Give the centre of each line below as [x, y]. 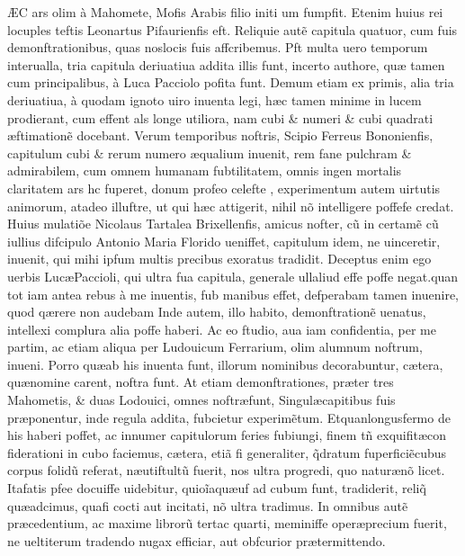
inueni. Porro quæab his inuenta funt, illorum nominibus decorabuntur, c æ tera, [225, 364]
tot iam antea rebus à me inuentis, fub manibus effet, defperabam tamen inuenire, [233, 294]
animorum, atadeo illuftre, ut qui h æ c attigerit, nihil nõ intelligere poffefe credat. [231, 206]
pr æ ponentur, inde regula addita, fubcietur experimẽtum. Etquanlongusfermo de [229, 417]
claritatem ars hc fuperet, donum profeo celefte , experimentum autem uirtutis [224, 188]
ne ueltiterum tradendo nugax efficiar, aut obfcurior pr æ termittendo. [197, 540]
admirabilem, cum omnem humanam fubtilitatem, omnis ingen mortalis [205, 170]
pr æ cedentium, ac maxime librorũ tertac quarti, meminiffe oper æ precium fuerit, [227, 523]
